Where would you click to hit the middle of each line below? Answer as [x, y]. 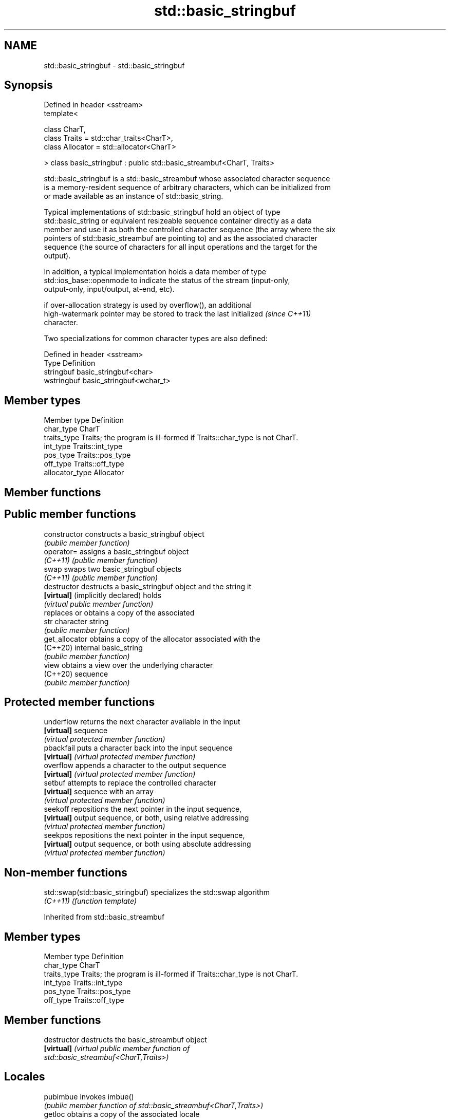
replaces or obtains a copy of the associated [119, 612]
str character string [76, 621]
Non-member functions [66, 872]
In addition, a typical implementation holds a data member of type [155, 272]
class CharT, [65, 129]
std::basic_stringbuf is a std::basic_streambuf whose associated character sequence [187, 179]
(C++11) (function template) [90, 901]
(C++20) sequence [76, 674]
